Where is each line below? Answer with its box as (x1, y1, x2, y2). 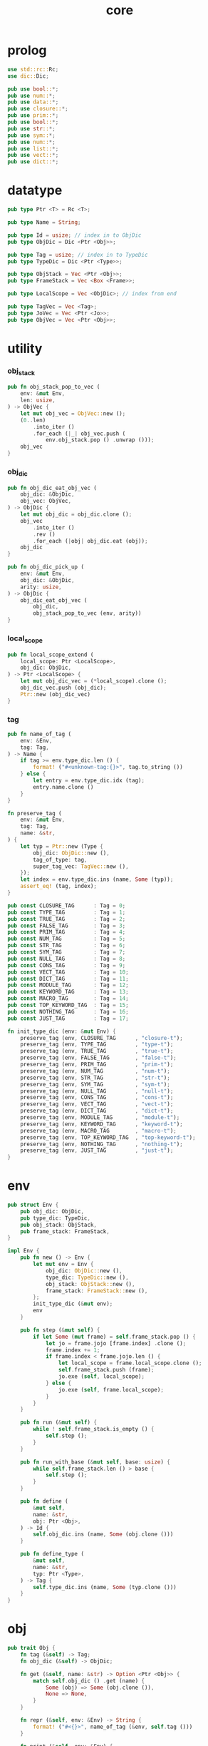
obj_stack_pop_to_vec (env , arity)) (33, 610, 142, 617)
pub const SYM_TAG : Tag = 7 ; (7, 949, 126, 956)
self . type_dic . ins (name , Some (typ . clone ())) (33, 1583, 177, 1591)
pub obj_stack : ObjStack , (20, 1221, 98, 1228)
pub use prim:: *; (7, 112, 59, 119)
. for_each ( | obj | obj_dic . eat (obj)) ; (33, 537, 148, 544)
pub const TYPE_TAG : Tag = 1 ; (7, 909, 126, 916)
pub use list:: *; (7, 145, 59, 152)
